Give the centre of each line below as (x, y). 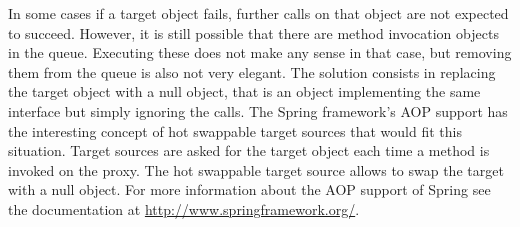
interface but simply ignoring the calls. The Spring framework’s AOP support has (258, 110)
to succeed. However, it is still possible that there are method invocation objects (253, 32)
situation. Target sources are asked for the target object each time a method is (249, 150)
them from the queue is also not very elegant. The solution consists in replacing (252, 71)
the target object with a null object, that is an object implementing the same (244, 91)
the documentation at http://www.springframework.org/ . (184, 208)
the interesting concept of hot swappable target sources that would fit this (235, 130)
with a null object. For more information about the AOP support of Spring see (249, 189)
